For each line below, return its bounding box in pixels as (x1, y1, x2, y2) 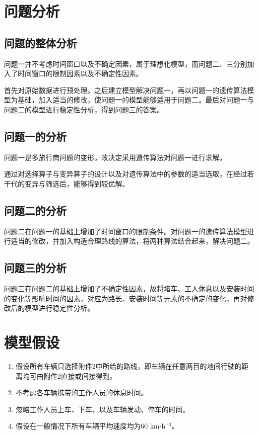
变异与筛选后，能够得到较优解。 (24, 178, 129, 188)
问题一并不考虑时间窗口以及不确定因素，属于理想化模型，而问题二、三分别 (4, 58, 247, 69)
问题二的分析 (4, 202, 66, 218)
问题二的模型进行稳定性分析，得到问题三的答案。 (4, 104, 164, 114)
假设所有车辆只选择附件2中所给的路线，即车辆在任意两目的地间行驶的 (15, 361, 242, 371)
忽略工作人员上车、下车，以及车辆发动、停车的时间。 (15, 404, 190, 414)
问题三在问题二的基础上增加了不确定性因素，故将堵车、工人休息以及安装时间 (4, 283, 254, 294)
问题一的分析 (4, 128, 66, 144)
